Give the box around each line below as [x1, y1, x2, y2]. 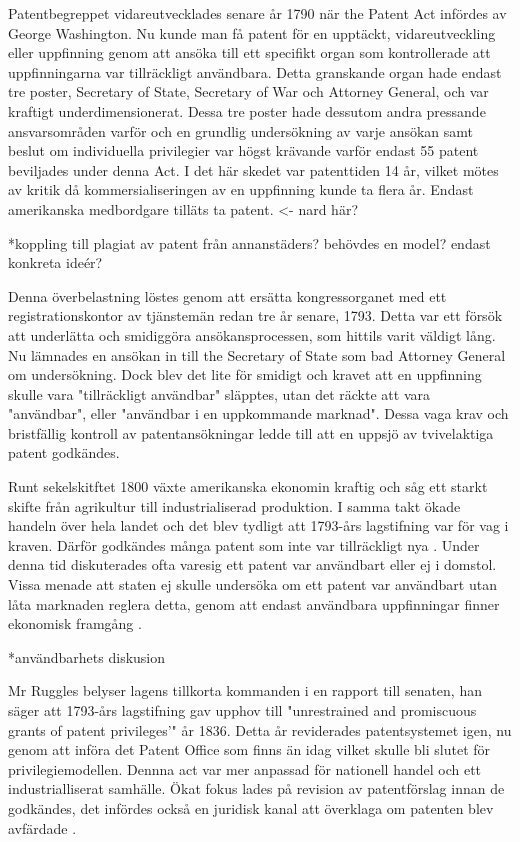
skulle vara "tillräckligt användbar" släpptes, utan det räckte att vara [8, 383, 430, 404]
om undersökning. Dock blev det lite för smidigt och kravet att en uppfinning [8, 364, 482, 385]
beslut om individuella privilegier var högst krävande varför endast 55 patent [8, 140, 479, 161]
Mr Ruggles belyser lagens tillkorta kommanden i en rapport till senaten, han [8, 680, 482, 701]
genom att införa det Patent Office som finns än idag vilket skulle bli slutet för [8, 739, 491, 760]
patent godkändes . [8, 442, 120, 463]
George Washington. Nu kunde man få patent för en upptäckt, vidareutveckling [8, 22, 496, 43]
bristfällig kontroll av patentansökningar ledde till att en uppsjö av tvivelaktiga [8, 422, 494, 443]
